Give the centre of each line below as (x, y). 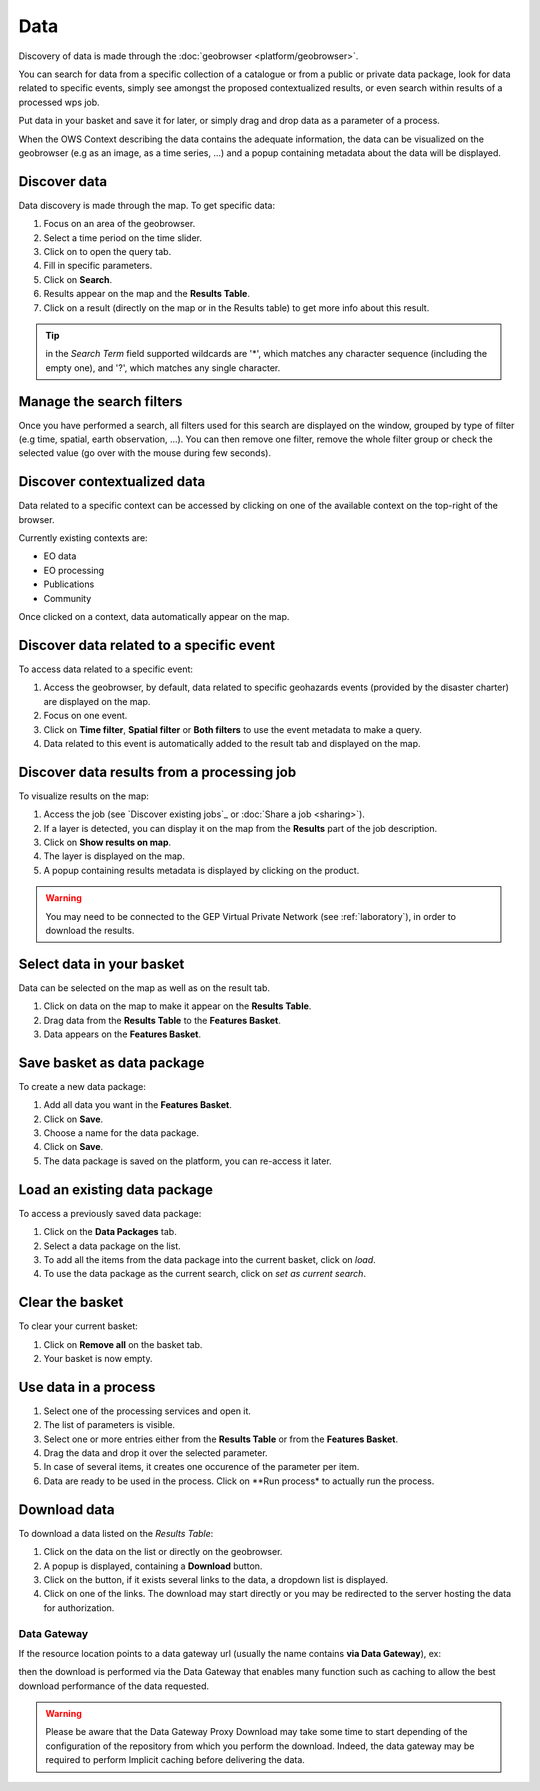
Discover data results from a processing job (157, 771)
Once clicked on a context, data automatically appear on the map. (154, 617)
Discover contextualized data (112, 481)
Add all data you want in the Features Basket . (137, 1105)
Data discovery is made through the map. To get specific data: (146, 205)
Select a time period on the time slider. (123, 237)
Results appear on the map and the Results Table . (146, 294)
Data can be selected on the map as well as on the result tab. (144, 987)
